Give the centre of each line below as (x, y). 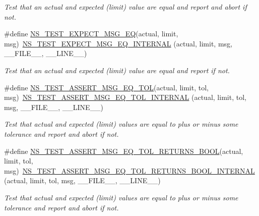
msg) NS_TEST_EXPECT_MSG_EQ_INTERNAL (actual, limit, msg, (118, 43)
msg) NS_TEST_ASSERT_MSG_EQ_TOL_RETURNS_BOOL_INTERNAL (129, 170)
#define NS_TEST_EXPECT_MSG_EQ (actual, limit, (91, 34)
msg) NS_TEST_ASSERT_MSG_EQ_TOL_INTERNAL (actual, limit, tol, (125, 97)
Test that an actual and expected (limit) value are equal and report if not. (117, 70)
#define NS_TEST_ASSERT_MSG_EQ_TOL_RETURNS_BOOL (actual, (124, 151)
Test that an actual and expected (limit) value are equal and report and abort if (125, 7)
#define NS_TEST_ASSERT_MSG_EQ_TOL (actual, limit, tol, (106, 87)
